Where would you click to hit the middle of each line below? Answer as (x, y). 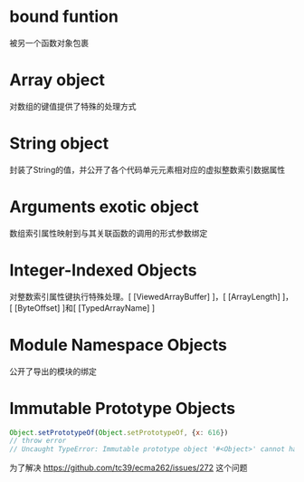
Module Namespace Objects (119, 345)
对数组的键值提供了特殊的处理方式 (73, 106)
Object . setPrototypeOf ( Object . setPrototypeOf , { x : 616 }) (119, 432)
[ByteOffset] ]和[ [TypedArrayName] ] (85, 308)
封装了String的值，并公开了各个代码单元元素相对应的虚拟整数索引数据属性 (147, 169)
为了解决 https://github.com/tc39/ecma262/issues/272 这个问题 (128, 468)
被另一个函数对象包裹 (49, 43)
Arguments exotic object (104, 207)
